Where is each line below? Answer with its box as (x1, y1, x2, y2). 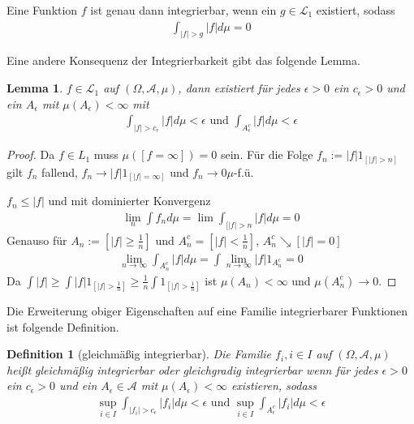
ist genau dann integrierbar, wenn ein (90, 2, 277, 18)
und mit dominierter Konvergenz (48, 192, 211, 209)
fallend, (41, 163, 78, 180)
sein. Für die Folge (220, 146, 313, 163)
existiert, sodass (316, 2, 395, 18)
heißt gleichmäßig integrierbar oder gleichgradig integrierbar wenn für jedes (6, 361, 378, 378)
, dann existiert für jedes (178, 79, 300, 96)
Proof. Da (6, 146, 55, 163)
